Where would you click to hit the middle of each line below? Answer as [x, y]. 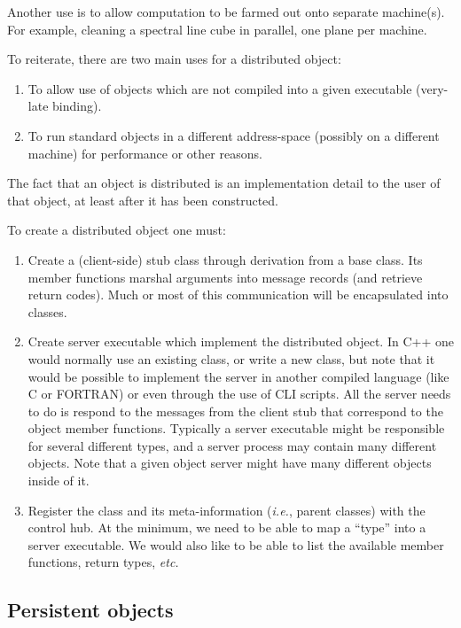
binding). [77, 106]
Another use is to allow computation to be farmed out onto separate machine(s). [226, 12]
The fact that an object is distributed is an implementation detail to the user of [224, 183]
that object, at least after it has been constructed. [143, 200]
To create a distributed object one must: [117, 230]
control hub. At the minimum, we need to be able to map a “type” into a [227, 527]
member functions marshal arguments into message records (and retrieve [225, 277]
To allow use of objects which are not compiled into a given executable [220, 88]
